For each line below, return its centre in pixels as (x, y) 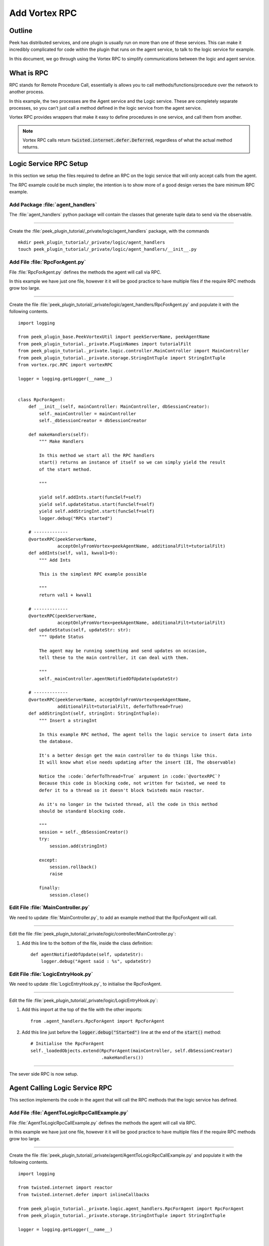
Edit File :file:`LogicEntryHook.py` (51, 974)
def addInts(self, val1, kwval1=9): (73, 553)
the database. (56, 742)
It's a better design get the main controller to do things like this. (128, 755)
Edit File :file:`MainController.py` (50, 908)
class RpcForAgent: (42, 399)
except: (48, 860)
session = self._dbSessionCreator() (84, 832)
